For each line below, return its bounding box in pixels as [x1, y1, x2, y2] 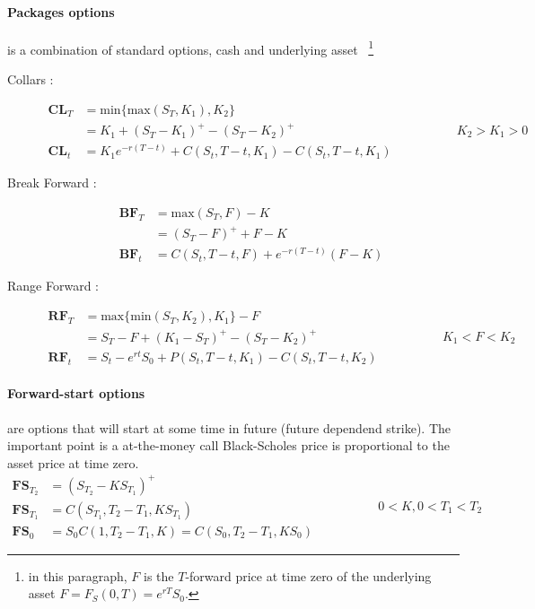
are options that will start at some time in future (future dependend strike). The [7, 418, 452, 437]
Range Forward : [7, 276, 99, 295]
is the [144, 566, 174, 585]
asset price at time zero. [7, 453, 139, 472]
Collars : [7, 70, 54, 89]
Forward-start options [7, 384, 145, 403]
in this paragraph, [28, 566, 127, 585]
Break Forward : [7, 173, 97, 192]
